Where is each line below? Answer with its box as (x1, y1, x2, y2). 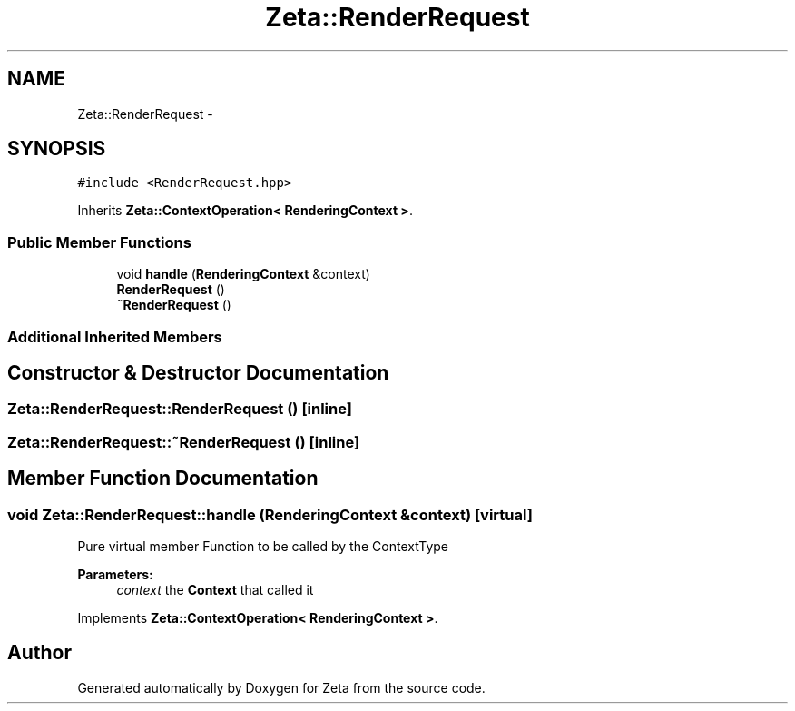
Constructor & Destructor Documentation (7, 360, 389, 384)
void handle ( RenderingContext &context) (116, 266, 370, 282)
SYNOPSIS (7, 137, 106, 161)
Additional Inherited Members (7, 327, 222, 346)
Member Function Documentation (7, 467, 319, 490)
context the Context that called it (116, 582, 314, 597)
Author (7, 641, 72, 665)
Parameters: (77, 567, 153, 582)
